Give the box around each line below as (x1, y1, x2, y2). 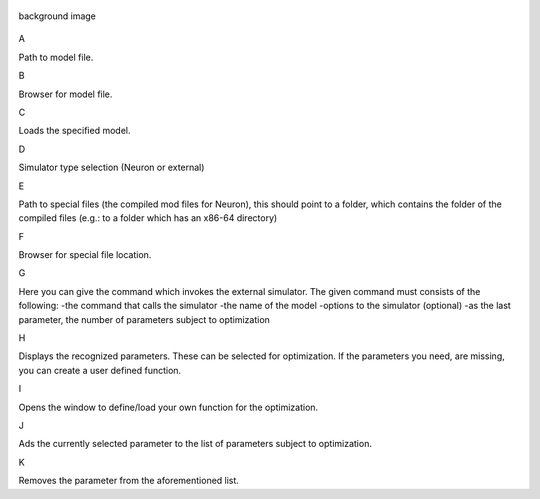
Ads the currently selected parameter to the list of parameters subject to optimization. (18, 438, 372, 450)
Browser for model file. (18, 88, 113, 100)
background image (18, 10, 97, 22)
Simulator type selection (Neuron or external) (18, 161, 205, 174)
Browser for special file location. (18, 249, 152, 261)
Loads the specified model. (18, 125, 131, 137)
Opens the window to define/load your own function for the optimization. (18, 401, 319, 413)
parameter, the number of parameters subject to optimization (18, 313, 270, 325)
